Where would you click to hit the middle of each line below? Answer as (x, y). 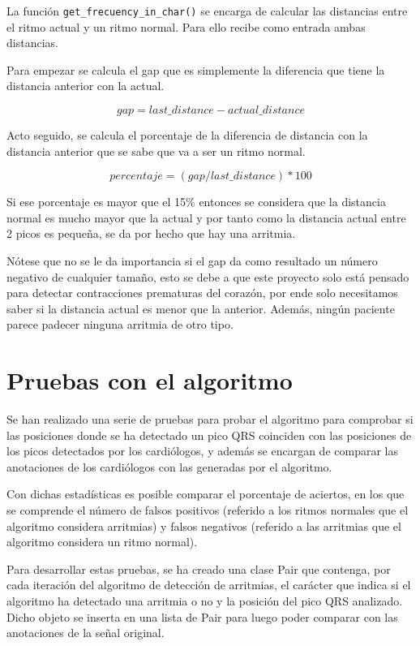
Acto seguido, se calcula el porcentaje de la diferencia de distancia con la (187, 135)
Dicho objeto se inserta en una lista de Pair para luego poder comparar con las (202, 616)
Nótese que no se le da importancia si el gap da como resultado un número (192, 261)
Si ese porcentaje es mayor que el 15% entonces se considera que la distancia (196, 202)
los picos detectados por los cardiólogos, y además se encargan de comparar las (202, 451)
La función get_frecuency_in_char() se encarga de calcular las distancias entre (207, 11)
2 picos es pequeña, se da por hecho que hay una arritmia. (151, 233)
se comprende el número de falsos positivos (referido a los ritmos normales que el (208, 510)
